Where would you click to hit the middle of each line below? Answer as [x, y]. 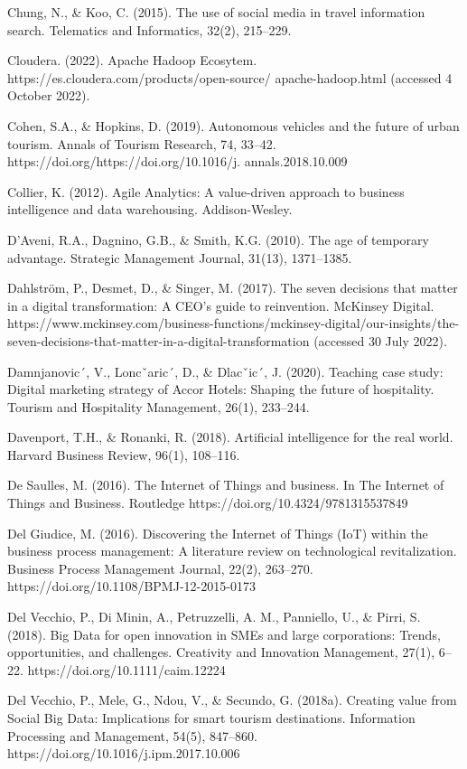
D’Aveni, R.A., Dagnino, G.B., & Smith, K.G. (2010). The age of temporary [218, 239]
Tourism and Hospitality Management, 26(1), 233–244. [159, 406]
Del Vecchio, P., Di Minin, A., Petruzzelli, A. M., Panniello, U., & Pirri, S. [214, 617]
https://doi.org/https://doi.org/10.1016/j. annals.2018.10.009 [177, 161]
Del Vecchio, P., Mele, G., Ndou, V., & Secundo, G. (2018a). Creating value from [232, 700]
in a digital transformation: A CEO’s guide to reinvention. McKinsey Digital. [221, 305]
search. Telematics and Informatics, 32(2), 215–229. [149, 29]
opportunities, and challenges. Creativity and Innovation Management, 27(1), [221, 652]
